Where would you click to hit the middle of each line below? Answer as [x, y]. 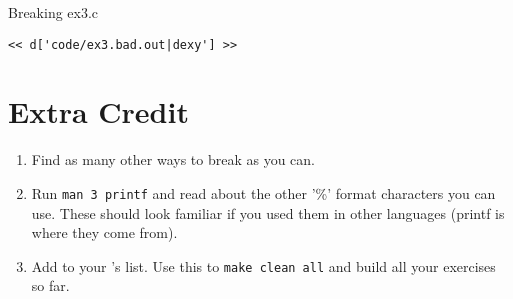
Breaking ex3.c [53, 12]
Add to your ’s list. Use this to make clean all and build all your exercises [263, 265]
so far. [50, 285]
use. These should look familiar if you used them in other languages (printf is [268, 212]
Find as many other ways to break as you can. [173, 159]
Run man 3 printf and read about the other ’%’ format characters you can [263, 192]
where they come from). [104, 232]
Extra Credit [98, 111]
